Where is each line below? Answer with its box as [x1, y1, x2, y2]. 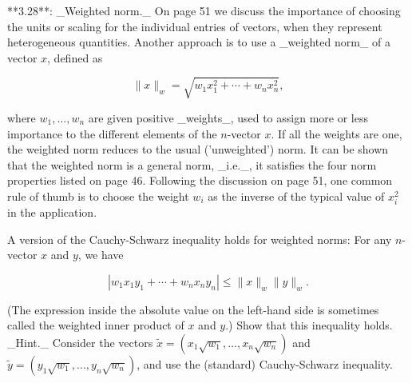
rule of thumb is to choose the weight [7, 187, 189, 204]
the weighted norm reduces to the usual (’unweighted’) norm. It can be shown [7, 141, 389, 158]
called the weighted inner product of [7, 317, 184, 333]
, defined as [47, 49, 103, 66]
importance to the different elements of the [7, 125, 217, 142]
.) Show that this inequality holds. [225, 317, 393, 333]
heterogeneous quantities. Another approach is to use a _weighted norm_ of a [7, 34, 390, 50]
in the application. [7, 204, 97, 221]
